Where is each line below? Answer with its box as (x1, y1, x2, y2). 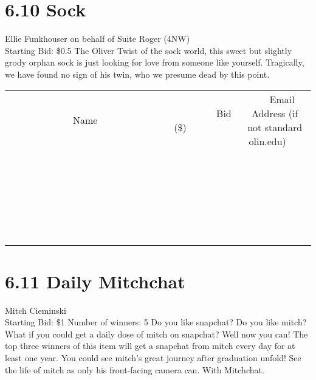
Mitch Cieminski (5, 304, 66, 316)
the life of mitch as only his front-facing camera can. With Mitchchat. (5, 363, 264, 376)
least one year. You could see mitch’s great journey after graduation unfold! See (5, 351, 301, 364)
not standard (247, 120, 303, 134)
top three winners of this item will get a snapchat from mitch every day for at (5, 339, 295, 352)
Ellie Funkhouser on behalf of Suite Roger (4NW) (5, 32, 190, 45)
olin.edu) (249, 134, 286, 148)
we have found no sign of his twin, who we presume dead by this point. (5, 67, 270, 80)
